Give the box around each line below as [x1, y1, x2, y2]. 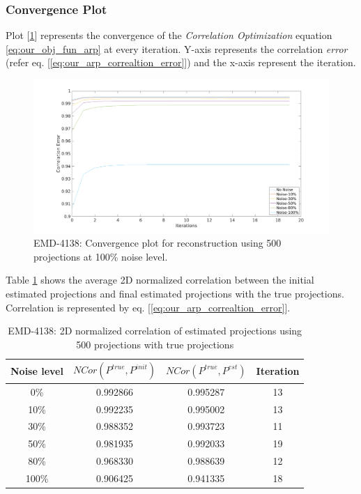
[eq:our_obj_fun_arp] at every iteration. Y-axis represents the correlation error [6, 41, 348, 56]
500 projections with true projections [76, 337, 234, 351]
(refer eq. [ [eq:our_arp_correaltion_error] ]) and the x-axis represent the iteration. [6, 55, 356, 70]
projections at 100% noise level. [33, 249, 168, 263]
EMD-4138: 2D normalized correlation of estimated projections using [8, 323, 302, 338]
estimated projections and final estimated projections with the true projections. [6, 286, 344, 301]
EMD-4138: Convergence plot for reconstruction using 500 [33, 236, 282, 250]
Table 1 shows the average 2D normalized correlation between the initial [6, 272, 314, 287]
